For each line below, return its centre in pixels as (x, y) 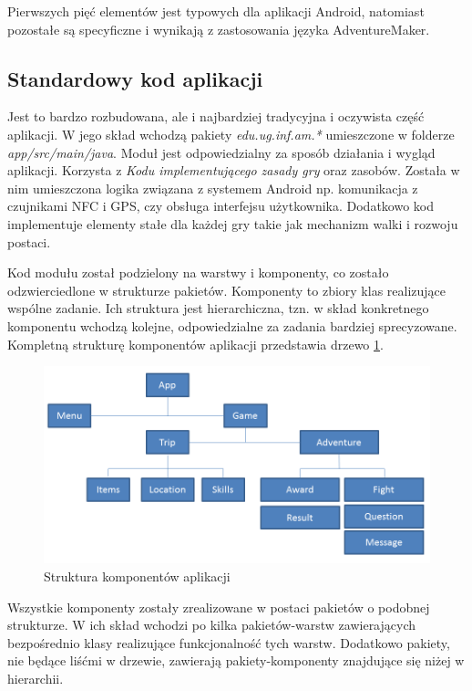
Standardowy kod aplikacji (135, 78)
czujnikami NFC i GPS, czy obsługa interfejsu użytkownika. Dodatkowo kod (221, 206)
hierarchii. (36, 678)
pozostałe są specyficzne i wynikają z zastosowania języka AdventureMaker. (219, 29)
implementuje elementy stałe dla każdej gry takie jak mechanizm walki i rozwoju (233, 223)
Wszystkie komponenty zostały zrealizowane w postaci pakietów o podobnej (219, 607)
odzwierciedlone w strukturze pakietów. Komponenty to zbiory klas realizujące (227, 290)
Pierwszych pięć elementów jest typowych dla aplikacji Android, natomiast (216, 11)
